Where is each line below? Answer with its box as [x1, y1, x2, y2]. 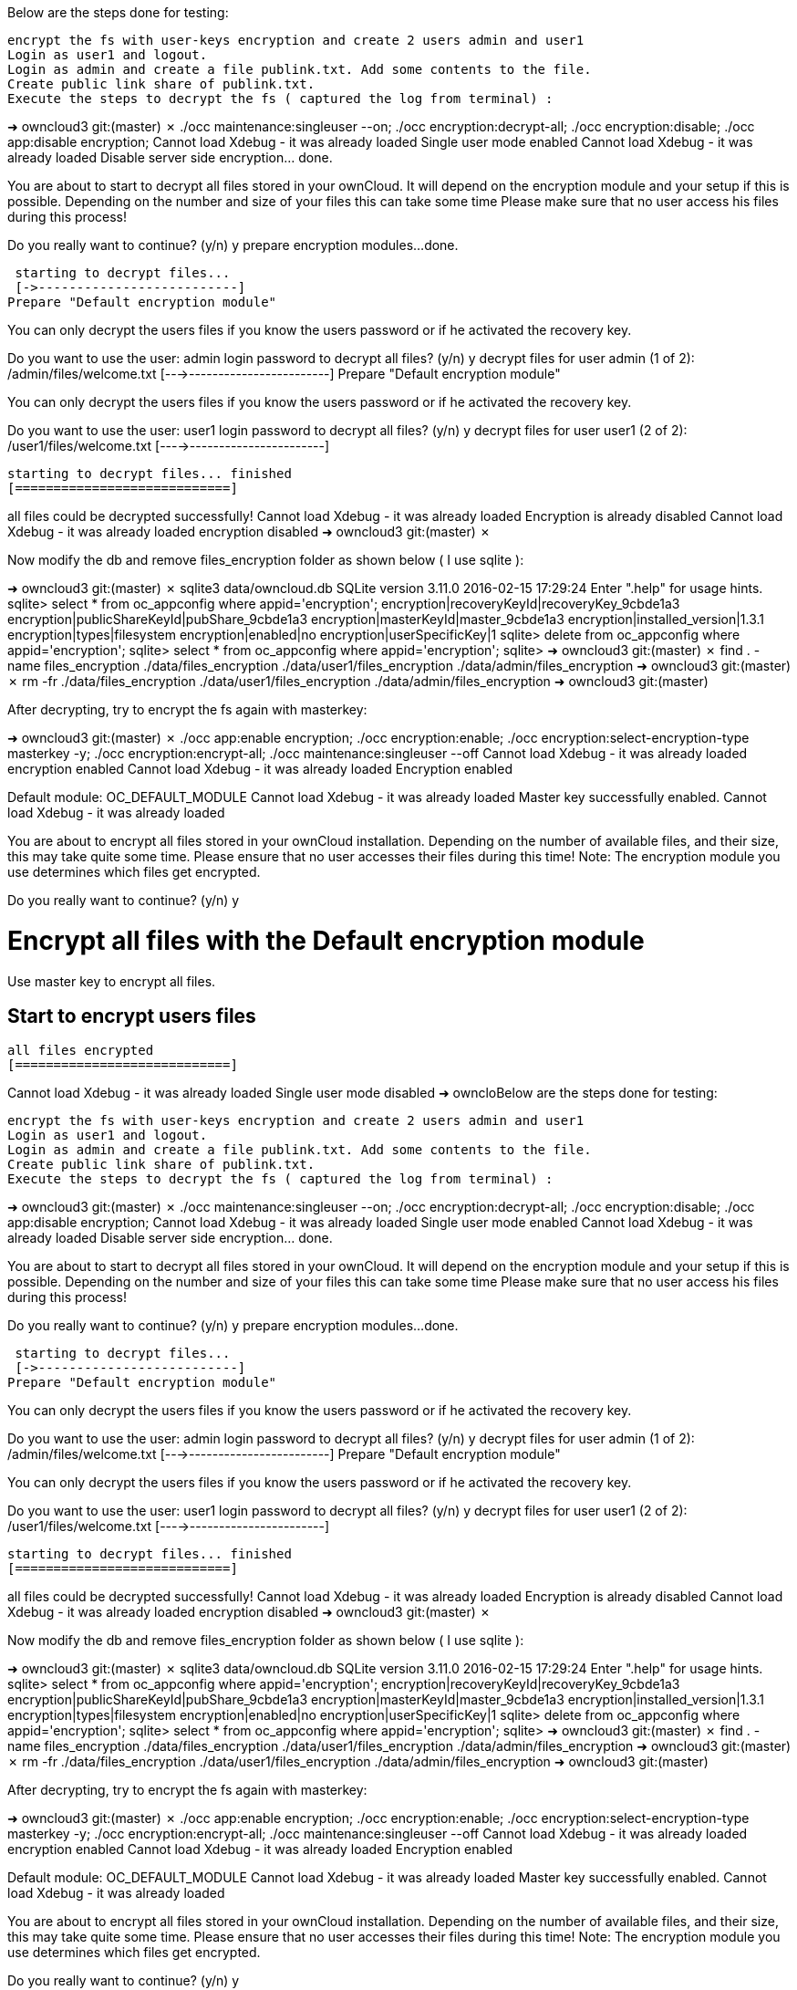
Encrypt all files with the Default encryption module [7, 924, 645, 956]
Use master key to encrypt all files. [7, 973, 216, 989]
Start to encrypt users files [7, 1004, 256, 1027]
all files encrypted [7, 1043, 154, 1058]
